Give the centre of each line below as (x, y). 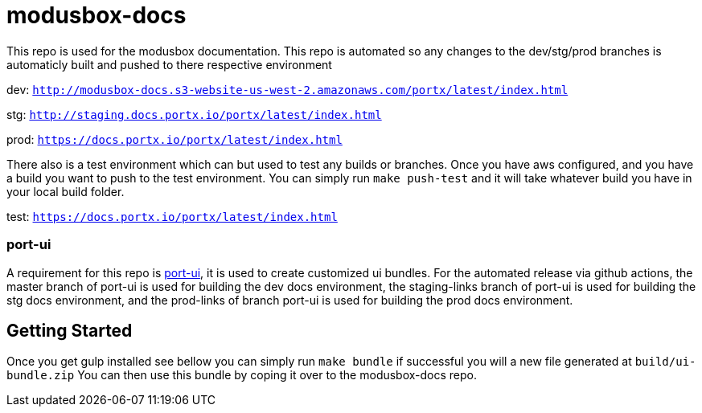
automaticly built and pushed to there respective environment (169, 64)
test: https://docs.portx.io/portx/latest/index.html (172, 216)
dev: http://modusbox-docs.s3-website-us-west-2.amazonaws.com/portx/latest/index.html (287, 89)
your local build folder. (66, 191)
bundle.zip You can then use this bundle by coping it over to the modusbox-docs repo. (242, 375)
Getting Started (70, 330)
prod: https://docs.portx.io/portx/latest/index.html (174, 139)
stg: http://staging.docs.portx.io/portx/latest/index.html (194, 114)
